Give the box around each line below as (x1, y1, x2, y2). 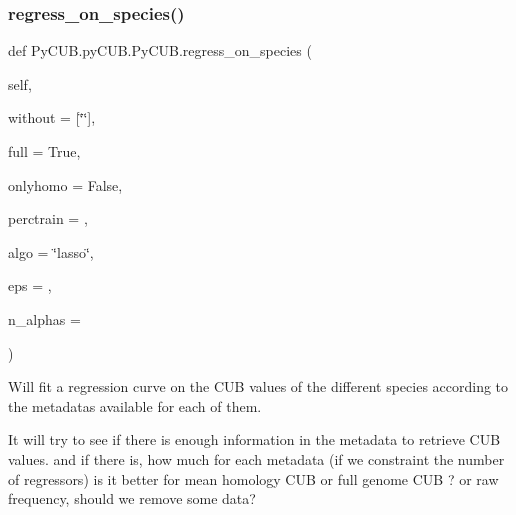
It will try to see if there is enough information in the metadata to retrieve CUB (8, 429, 501, 450)
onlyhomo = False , (8, 174, 123, 195)
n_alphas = (8, 308, 81, 329)
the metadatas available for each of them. (8, 395, 262, 416)
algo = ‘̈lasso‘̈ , (8, 241, 94, 262)
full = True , (8, 141, 81, 161)
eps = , (8, 275, 52, 296)
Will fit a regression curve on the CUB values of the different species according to (8, 376, 509, 397)
